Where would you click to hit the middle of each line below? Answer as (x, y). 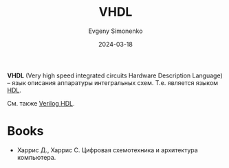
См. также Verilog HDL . (41, 103)
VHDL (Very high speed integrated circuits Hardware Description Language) (115, 75)
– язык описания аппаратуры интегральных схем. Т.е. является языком (113, 82)
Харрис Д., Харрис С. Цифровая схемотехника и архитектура (107, 150)
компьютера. (36, 157)
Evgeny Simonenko (116, 31)
